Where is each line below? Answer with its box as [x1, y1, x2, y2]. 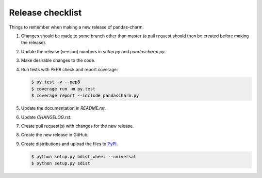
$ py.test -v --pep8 [31, 79, 80, 85]
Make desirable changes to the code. [21, 58, 96, 63]
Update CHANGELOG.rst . [21, 114, 72, 120]
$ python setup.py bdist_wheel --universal [31, 154, 137, 159]
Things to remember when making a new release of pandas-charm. [9, 24, 144, 30]
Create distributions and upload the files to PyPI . [21, 141, 118, 147]
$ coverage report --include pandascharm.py [31, 93, 139, 99]
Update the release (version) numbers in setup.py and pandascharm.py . [21, 48, 166, 54]
